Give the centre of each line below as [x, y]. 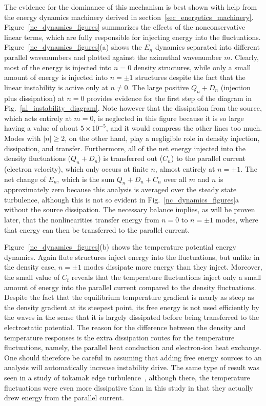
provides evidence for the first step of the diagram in [169, 98]
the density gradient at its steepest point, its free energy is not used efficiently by [132, 307]
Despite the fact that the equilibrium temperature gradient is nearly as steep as [129, 297]
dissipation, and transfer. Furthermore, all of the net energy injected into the [125, 148]
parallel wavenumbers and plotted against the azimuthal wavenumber [113, 57]
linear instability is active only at [56, 87]
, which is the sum [86, 179]
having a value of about [41, 128]
